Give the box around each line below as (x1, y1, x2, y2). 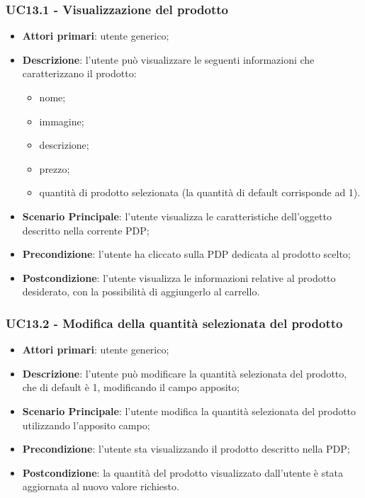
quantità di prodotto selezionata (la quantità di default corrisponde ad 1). (39, 185, 361, 200)
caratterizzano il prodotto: (22, 66, 137, 81)
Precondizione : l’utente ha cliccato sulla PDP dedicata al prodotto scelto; (22, 247, 351, 261)
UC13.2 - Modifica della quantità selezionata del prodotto (6, 314, 343, 332)
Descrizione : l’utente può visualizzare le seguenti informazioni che (22, 52, 315, 67)
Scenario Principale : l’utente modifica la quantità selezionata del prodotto (22, 403, 356, 418)
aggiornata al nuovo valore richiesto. (22, 479, 179, 494)
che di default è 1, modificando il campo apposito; (22, 380, 240, 395)
